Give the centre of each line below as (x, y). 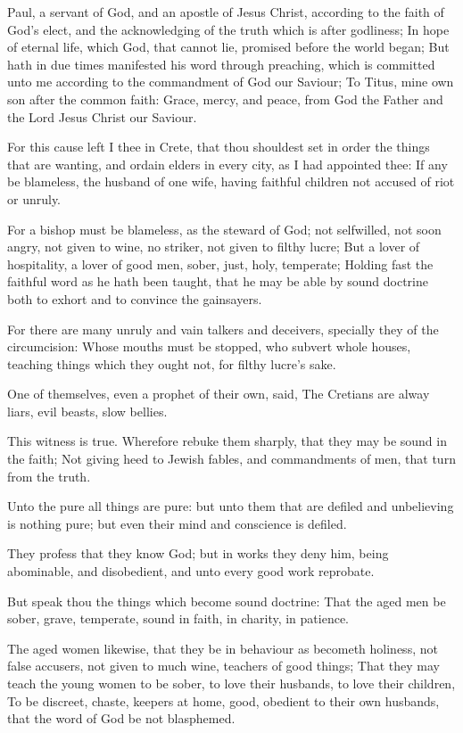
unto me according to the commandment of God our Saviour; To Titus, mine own (231, 82)
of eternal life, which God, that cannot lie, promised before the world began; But (228, 47)
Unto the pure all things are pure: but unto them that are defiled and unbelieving (231, 506)
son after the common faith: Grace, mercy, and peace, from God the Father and (225, 99)
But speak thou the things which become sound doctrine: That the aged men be (227, 601)
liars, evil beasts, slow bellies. (87, 411)
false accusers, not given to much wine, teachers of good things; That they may (223, 666)
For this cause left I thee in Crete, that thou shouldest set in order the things (219, 147)
